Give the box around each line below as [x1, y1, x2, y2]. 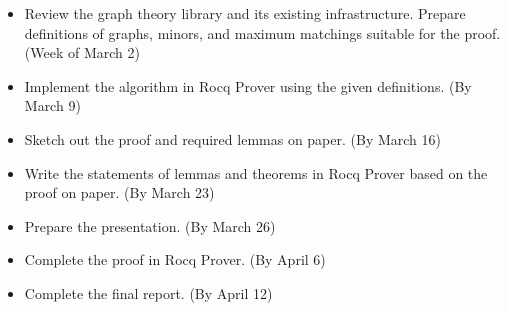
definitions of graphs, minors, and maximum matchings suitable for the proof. [24, 22, 501, 43]
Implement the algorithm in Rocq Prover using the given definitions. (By [24, 75, 472, 96]
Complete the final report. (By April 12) [24, 282, 273, 303]
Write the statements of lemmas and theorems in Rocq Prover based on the [24, 162, 488, 183]
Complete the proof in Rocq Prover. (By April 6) [24, 249, 326, 270]
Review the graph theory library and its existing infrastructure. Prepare [24, 3, 466, 23]
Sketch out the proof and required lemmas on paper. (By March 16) [24, 128, 442, 149]
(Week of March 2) [24, 42, 140, 63]
